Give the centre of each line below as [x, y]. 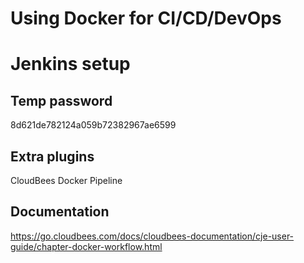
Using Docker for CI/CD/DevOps [146, 18]
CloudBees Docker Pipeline [66, 180]
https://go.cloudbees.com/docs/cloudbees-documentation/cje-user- [152, 236]
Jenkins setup [70, 64]
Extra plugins [52, 156]
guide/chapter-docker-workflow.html [86, 246]
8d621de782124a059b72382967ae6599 [93, 125]
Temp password [61, 100]
